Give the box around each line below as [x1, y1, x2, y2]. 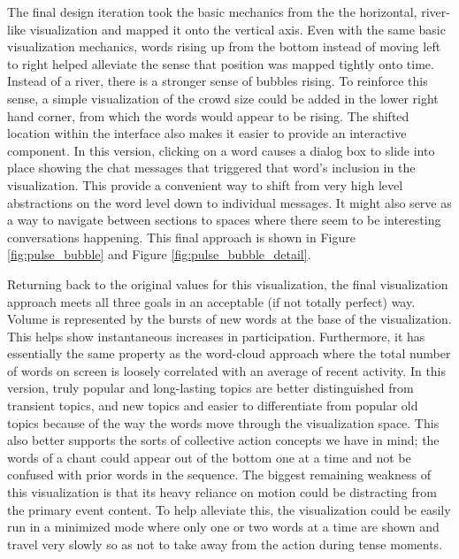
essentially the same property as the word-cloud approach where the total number [7, 344, 451, 363]
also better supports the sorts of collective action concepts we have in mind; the [7, 431, 440, 449]
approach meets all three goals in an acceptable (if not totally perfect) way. [7, 292, 416, 310]
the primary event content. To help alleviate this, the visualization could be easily [7, 500, 451, 518]
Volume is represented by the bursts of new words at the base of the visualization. [7, 310, 452, 328]
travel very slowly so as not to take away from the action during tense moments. [7, 534, 443, 553]
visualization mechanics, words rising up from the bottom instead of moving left [7, 37, 441, 56]
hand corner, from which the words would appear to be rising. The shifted [7, 106, 409, 125]
